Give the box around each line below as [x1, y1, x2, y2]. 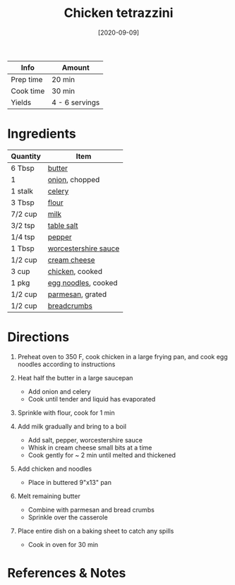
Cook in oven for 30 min [28, 540, 99, 548]
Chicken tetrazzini [64, 5, 174, 21]
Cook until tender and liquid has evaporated [28, 394, 156, 403]
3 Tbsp [11, 198, 35, 207]
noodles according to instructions [17, 360, 116, 368]
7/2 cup [11, 209, 37, 219]
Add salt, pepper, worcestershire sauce [28, 435, 143, 444]
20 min [52, 74, 76, 84]
